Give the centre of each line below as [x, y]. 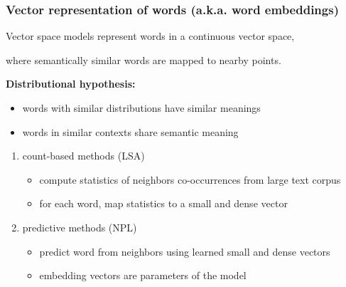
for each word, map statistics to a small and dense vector [163, 203]
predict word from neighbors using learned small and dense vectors [185, 251]
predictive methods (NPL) [80, 227]
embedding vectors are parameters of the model [143, 275]
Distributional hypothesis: [71, 84]
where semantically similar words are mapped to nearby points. [144, 59]
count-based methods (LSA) [83, 156]
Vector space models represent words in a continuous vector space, [150, 36]
